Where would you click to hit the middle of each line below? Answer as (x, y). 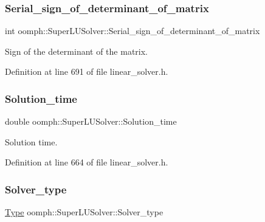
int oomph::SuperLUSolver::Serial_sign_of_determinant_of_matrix (132, 31)
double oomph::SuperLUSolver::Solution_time (91, 121)
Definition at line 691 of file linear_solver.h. (87, 71)
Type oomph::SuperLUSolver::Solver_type (84, 212)
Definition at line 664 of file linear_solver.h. (87, 162)
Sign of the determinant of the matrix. (76, 51)
